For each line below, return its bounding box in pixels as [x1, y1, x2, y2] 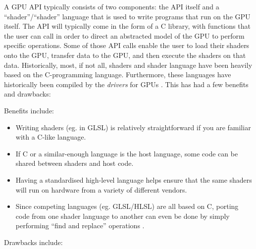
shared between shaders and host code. [15, 158, 134, 168]
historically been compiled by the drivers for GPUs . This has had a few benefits [4, 79, 249, 89]
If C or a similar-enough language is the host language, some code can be [15, 148, 238, 158]
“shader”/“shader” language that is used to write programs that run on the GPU [4, 11, 251, 21]
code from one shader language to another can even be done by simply [15, 210, 230, 221]
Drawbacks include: [4, 237, 63, 247]
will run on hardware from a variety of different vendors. [15, 184, 187, 195]
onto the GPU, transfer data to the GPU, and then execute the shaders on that [4, 50, 246, 60]
